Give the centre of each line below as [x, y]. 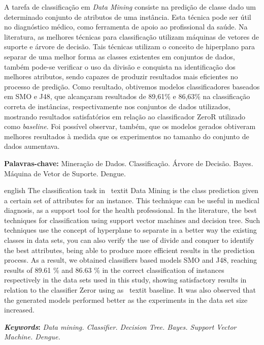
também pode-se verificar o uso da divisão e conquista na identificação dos [120, 66]
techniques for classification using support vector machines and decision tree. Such [132, 220]
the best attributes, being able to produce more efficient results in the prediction [129, 250]
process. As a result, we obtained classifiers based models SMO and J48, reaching [131, 260]
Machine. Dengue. [32, 337]
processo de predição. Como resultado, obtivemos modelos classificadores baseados [132, 86]
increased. [20, 310]
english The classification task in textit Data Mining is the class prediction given [131, 190]
